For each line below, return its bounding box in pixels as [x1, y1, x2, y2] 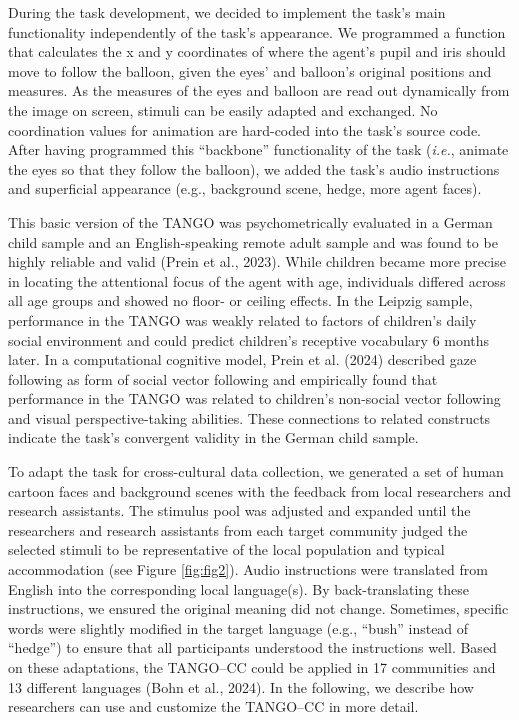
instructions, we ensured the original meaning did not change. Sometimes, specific [8, 598, 509, 619]
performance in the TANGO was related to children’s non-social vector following [8, 388, 501, 409]
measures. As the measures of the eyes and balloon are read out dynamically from [8, 80, 510, 101]
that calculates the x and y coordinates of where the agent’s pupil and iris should [8, 41, 506, 62]
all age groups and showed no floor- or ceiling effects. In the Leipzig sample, [8, 290, 473, 311]
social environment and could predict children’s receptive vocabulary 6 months [8, 329, 490, 350]
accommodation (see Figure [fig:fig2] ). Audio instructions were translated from [8, 559, 488, 580]
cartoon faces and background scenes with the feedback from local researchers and [8, 480, 512, 501]
